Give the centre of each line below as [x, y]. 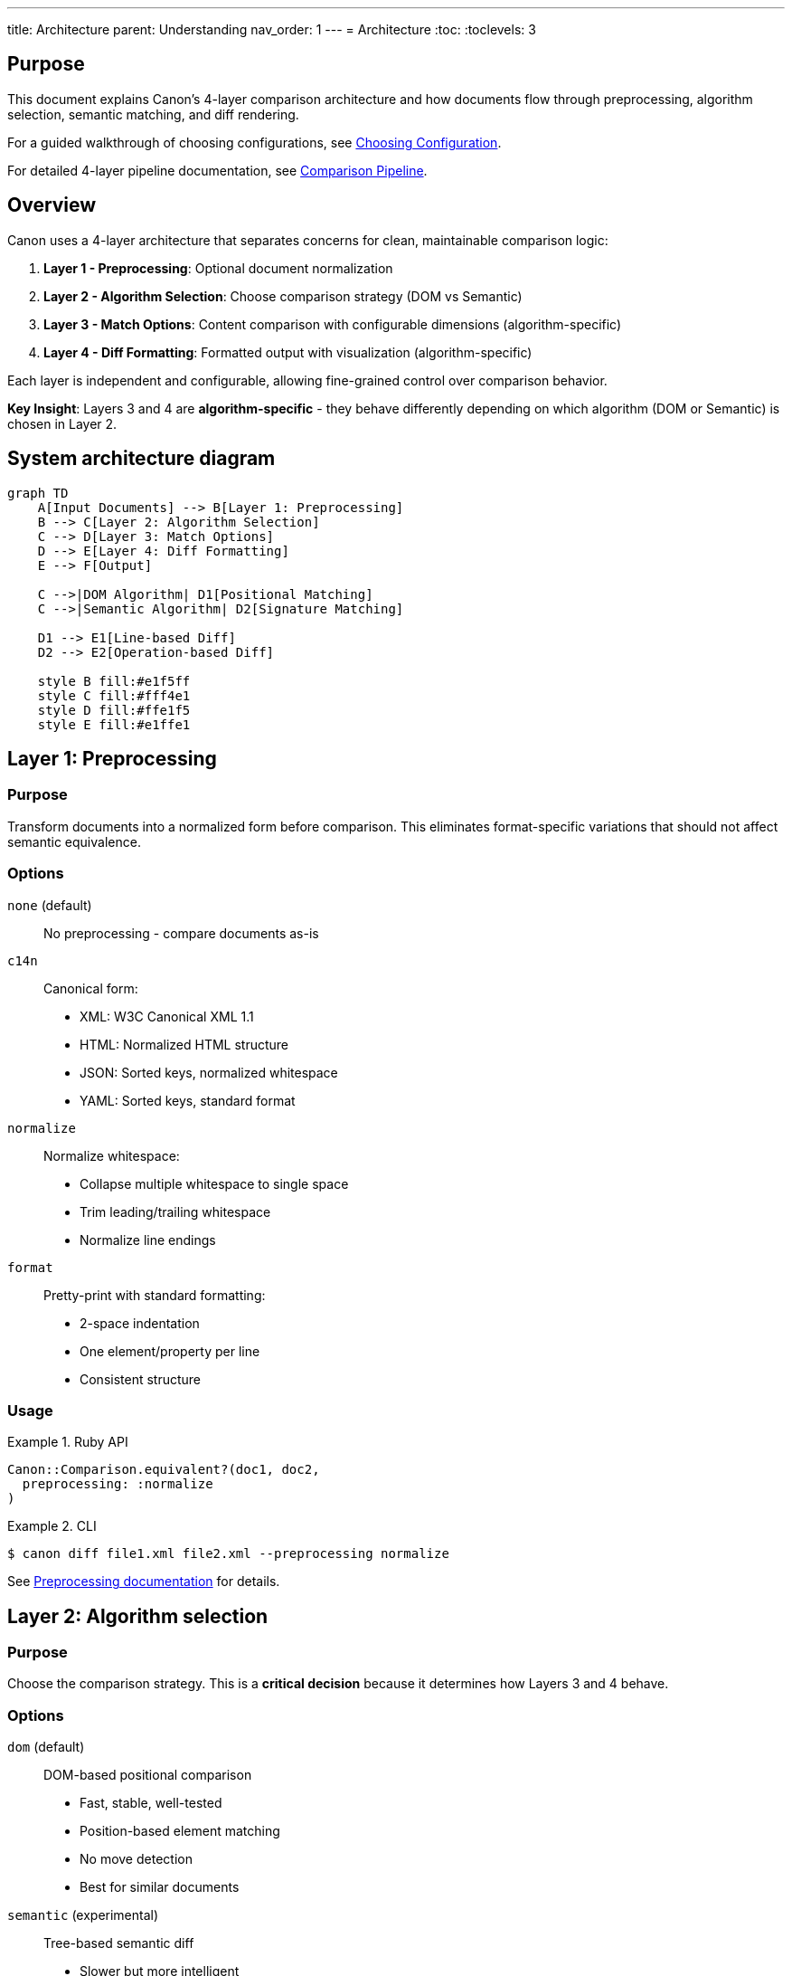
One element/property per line [170, 1351]
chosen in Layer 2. [62, 423]
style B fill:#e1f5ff [114, 681]
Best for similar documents [160, 1887]
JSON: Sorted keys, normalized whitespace [209, 1072]
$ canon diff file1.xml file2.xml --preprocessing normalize [228, 1554]
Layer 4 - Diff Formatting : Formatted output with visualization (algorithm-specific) [288, 352]
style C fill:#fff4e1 [114, 695]
